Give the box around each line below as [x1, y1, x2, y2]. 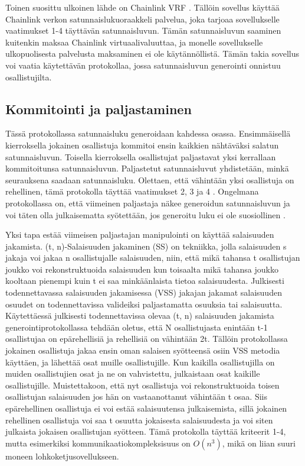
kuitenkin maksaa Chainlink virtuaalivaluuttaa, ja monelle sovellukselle [5, 35, 263, 48]
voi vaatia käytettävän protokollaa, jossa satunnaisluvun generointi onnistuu [5, 59, 281, 71]
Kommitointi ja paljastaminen [5, 99, 192, 118]
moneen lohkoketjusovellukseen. [5, 449, 119, 462]
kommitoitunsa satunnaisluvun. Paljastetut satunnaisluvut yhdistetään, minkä [5, 162, 289, 174]
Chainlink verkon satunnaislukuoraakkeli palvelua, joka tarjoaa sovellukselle [5, 12, 280, 25]
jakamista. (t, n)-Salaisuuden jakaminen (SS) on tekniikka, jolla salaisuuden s [5, 240, 287, 252]
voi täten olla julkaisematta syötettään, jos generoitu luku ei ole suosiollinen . [5, 208, 286, 221]
